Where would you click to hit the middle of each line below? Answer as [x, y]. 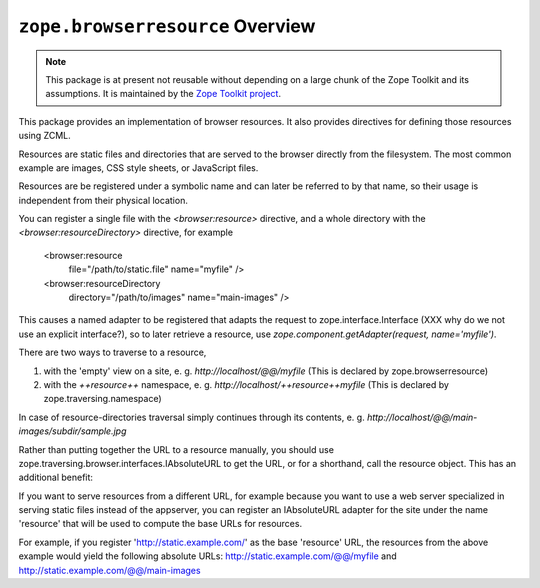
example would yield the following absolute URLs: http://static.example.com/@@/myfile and [207, 556]
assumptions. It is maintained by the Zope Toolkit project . [163, 94]
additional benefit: [56, 477]
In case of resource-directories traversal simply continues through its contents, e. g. [191, 417]
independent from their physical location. [103, 200]
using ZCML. [45, 136]
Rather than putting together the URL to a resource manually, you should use [176, 449]
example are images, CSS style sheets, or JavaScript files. [138, 167]
